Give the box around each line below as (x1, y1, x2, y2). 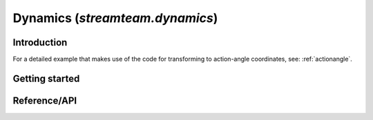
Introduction (12, 37, 68, 48)
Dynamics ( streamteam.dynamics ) (12, 10, 218, 26)
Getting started (12, 72, 80, 84)
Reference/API (12, 94, 77, 106)
